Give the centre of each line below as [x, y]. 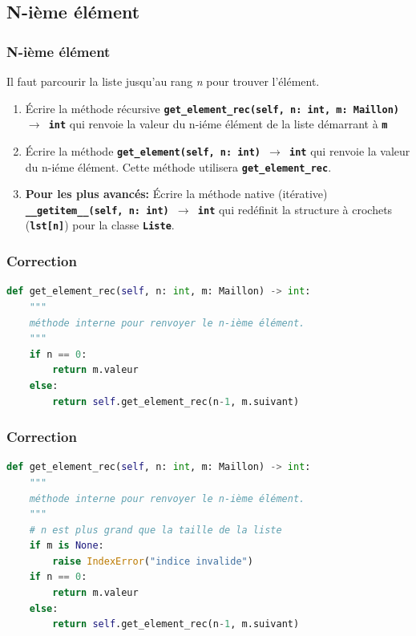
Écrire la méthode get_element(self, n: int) [143, 150]
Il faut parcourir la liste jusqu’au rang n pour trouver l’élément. [163, 81]
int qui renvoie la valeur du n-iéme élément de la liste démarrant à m [218, 124]
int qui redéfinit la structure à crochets [295, 209]
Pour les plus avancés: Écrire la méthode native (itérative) [176, 194]
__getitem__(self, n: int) [97, 211]
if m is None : [67, 546]
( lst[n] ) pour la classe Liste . [100, 225]
